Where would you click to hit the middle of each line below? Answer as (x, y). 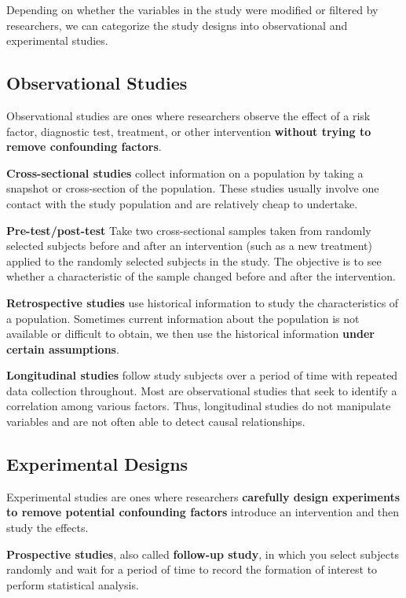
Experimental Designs (97, 464)
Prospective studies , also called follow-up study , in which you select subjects (203, 554)
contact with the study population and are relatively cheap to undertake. (182, 203)
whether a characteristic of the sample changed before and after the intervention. (201, 276)
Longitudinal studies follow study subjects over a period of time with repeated (202, 375)
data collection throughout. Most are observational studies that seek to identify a (202, 390)
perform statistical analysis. (73, 584)
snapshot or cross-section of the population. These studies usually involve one (193, 188)
